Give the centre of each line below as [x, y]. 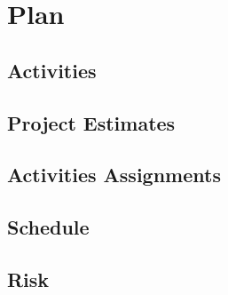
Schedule [48, 227]
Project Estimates [91, 122]
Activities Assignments [114, 175]
